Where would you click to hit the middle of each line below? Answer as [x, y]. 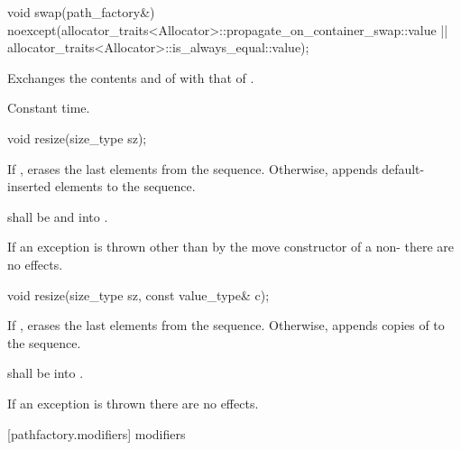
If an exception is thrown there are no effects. [133, 403]
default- [403, 168]
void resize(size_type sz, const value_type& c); [138, 294]
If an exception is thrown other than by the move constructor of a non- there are [231, 247]
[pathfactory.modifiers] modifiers [97, 433]
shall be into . [46, 373]
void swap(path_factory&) [81, 12]
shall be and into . [58, 216]
